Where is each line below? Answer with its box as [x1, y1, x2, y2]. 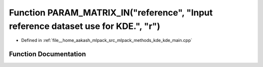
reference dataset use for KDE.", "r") [9, 21, 161, 31]
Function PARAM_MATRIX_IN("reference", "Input [9, 7, 213, 18]
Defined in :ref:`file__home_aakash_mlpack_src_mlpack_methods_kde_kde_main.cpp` [21, 38, 192, 43]
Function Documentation [9, 50, 86, 58]
